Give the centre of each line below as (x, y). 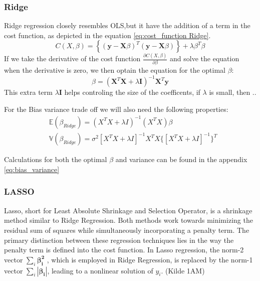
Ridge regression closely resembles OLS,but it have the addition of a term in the (127, 25)
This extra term (28, 92)
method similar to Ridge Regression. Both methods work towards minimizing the (128, 220)
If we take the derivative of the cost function (72, 58)
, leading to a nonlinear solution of (100, 270)
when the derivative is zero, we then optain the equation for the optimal (115, 70)
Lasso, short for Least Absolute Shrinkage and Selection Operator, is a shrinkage (128, 210)
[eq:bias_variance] (32, 169)
